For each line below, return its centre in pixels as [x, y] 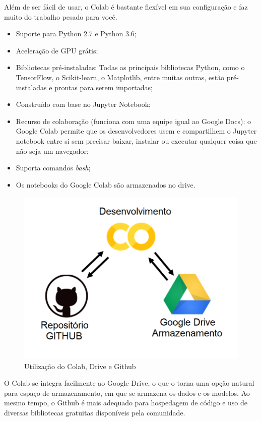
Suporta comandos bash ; [53, 168]
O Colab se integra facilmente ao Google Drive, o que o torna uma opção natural [129, 383]
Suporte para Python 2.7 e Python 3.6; [76, 34]
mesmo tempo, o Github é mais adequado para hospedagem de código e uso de [126, 403]
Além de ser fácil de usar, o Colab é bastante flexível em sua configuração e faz [126, 7]
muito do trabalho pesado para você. [61, 16]
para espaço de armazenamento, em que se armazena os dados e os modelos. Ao [127, 393]
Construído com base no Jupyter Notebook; [83, 104]
